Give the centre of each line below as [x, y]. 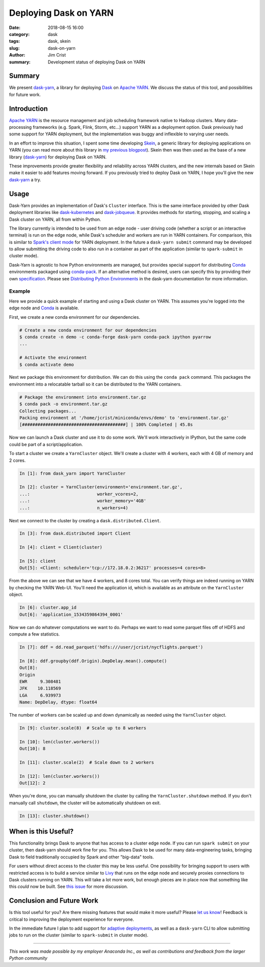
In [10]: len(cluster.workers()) [60, 742]
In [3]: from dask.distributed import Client [75, 533]
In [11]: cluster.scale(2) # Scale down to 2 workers [87, 762]
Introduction [28, 108]
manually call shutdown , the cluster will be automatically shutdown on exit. [85, 803]
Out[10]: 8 [32, 749]
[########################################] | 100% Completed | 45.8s [106, 425]
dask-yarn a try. [25, 180]
